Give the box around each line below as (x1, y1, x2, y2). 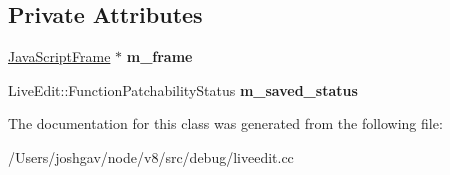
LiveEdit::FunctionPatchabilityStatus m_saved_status (8, 79, 358, 100)
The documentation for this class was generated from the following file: (8, 113, 443, 134)
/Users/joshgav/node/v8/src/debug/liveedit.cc (8, 146, 294, 167)
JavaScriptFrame (8, 46, 111, 67)
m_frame (126, 46, 193, 67)
